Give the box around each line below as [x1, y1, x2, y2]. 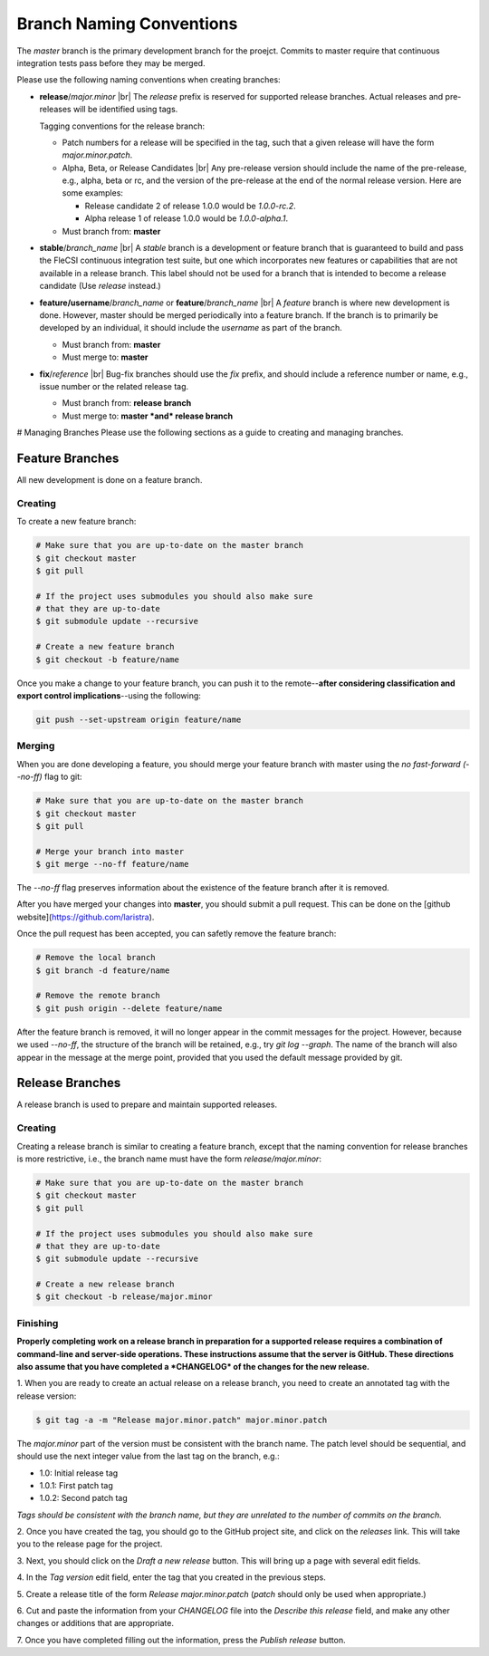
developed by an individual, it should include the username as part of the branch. [39, 323, 343, 333]
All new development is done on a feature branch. [16, 475, 203, 485]
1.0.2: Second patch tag [39, 1493, 129, 1504]
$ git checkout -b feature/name [35, 654, 180, 665]
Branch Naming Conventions [16, 14, 238, 34]
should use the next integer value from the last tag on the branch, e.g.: [16, 1450, 280, 1462]
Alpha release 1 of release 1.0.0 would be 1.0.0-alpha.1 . [84, 213, 289, 224]
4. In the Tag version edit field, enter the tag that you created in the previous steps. [16, 1572, 326, 1583]
